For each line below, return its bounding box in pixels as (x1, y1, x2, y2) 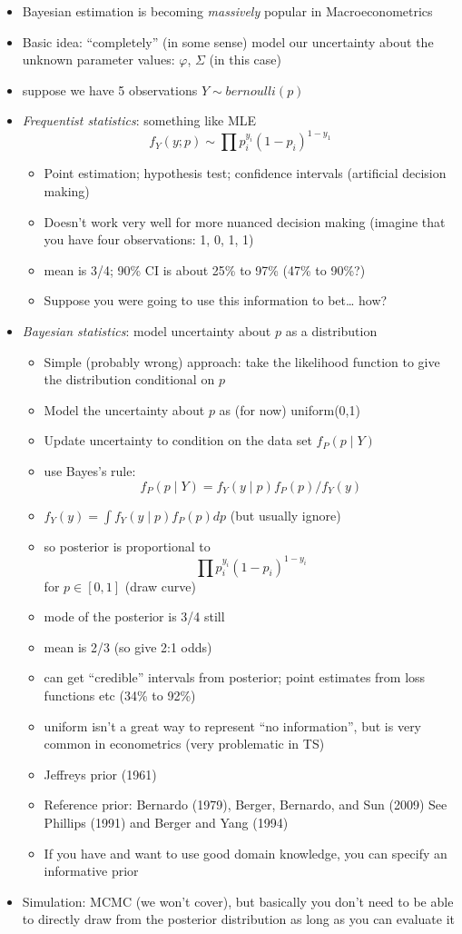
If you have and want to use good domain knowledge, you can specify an (44, 843, 447, 862)
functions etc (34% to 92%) (44, 686, 196, 705)
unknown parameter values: (22, 50, 175, 69)
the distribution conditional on (44, 370, 215, 389)
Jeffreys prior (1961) (44, 764, 157, 783)
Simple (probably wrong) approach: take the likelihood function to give (44, 352, 440, 371)
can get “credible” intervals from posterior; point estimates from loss (44, 668, 426, 687)
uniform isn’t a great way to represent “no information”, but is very (44, 716, 422, 735)
